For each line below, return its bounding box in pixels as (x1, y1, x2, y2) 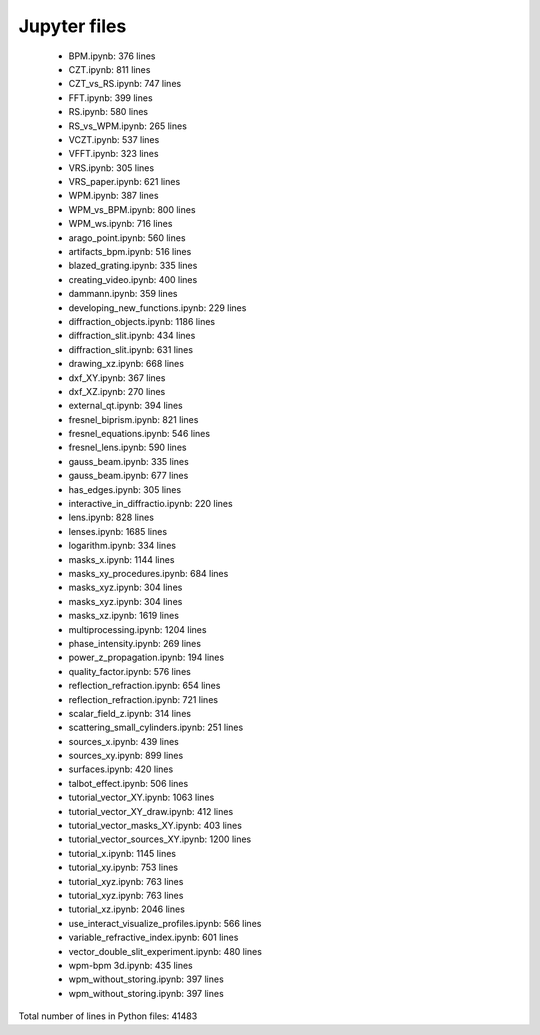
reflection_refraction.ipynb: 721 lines (68, 693, 219, 705)
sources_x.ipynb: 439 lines (68, 735, 179, 747)
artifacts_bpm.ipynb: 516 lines (68, 246, 192, 258)
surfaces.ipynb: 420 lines (68, 763, 174, 775)
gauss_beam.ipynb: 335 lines (68, 455, 189, 467)
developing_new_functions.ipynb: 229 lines (68, 301, 247, 314)
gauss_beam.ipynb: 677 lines (68, 470, 189, 482)
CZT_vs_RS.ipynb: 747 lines (68, 78, 182, 90)
